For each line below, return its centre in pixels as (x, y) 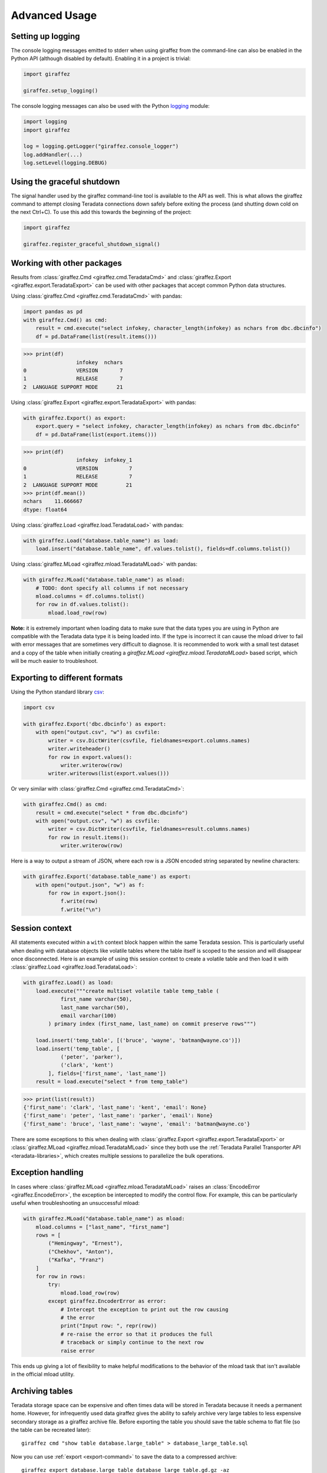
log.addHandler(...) (53, 154)
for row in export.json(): (87, 893)
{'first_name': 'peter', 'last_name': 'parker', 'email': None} (118, 1116)
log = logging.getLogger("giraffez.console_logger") (101, 146)
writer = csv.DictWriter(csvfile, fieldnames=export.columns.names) (149, 740)
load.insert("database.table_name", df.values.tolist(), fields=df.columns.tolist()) (163, 549)
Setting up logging (45, 36)
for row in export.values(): (90, 757)
